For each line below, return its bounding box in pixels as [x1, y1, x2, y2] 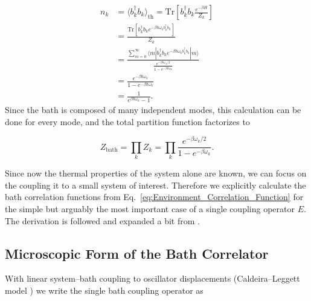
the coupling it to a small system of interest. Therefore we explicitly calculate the [5, 178, 306, 191]
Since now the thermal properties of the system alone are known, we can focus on [5, 167, 307, 180]
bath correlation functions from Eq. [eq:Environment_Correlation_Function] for [5, 190, 304, 203]
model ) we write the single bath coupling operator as [5, 284, 204, 297]
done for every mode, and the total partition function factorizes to [5, 115, 250, 128]
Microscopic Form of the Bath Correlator [5, 244, 269, 262]
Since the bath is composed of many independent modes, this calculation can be [5, 103, 301, 116]
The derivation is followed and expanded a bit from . [5, 214, 200, 227]
